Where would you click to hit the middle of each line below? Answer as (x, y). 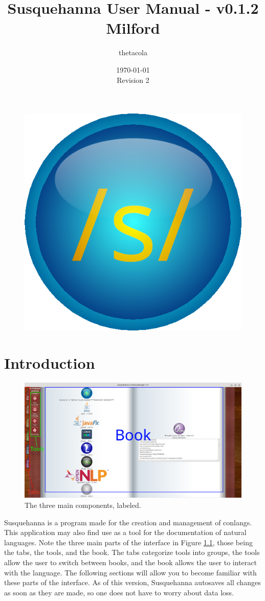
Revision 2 (133, 80)
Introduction (50, 362)
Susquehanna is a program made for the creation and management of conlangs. (128, 522)
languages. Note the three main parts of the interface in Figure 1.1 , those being (128, 542)
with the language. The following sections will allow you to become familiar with (130, 572)
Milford (133, 28)
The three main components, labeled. (83, 505)
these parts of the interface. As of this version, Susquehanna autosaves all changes (132, 582)
